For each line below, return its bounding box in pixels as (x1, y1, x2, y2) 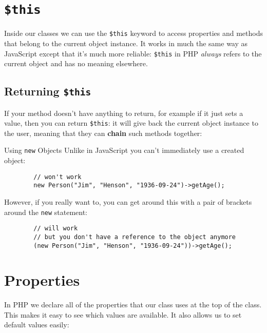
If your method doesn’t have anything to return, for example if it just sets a (4, 107, 243, 118)
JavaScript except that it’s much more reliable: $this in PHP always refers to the (4, 48, 262, 58)
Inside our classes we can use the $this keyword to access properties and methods (4, 28, 263, 38)
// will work (33, 225, 78, 232)
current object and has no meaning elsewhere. (4, 58, 148, 69)
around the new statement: (4, 206, 88, 217)
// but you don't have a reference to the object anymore (33, 233, 236, 241)
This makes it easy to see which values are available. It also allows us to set (4, 309, 242, 320)
